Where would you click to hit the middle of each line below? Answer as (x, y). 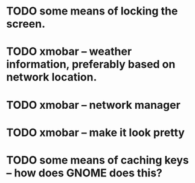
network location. (52, 77)
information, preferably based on (91, 64)
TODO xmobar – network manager (94, 105)
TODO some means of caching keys (97, 160)
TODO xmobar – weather (69, 52)
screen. (26, 24)
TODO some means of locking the (92, 11)
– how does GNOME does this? (85, 173)
